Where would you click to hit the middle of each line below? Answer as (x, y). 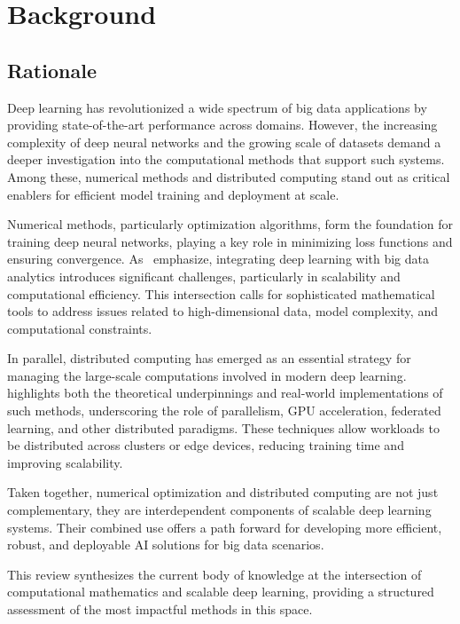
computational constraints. (80, 328)
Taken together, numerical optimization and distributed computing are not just (223, 492)
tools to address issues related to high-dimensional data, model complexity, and (222, 311)
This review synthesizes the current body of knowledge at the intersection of (214, 574)
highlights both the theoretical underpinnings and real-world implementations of (225, 393)
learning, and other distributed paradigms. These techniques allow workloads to (223, 427)
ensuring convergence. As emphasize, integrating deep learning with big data (218, 259)
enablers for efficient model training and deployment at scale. (173, 194)
